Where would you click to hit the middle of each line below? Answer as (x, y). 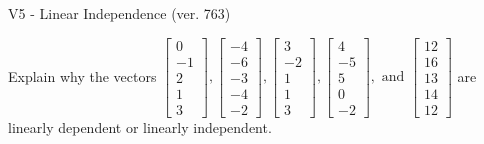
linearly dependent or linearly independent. (140, 126)
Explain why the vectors (82, 75)
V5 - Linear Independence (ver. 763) (119, 13)
